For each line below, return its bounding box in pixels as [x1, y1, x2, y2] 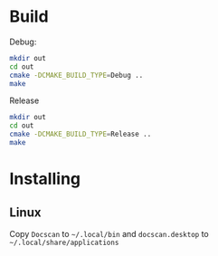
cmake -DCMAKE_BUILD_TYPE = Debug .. [9, 71, 144, 80]
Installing [9, 169, 81, 189]
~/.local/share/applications [9, 238, 119, 247]
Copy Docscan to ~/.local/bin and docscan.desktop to [9, 228, 210, 239]
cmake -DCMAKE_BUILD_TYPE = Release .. [9, 129, 152, 139]
